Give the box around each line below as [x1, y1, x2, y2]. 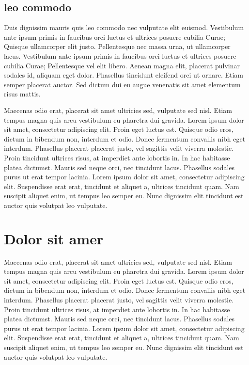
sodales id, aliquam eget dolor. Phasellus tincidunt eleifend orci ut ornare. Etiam [4, 70, 244, 80]
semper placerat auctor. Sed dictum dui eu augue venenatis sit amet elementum [4, 79, 241, 89]
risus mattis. [4, 89, 41, 99]
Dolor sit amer [4, 228, 104, 248]
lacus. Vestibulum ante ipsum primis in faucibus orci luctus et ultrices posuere [4, 50, 236, 61]
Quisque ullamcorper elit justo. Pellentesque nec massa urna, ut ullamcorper [4, 41, 231, 51]
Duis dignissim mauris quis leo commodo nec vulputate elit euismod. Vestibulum [4, 22, 244, 32]
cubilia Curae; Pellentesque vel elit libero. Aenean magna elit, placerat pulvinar [4, 60, 240, 70]
